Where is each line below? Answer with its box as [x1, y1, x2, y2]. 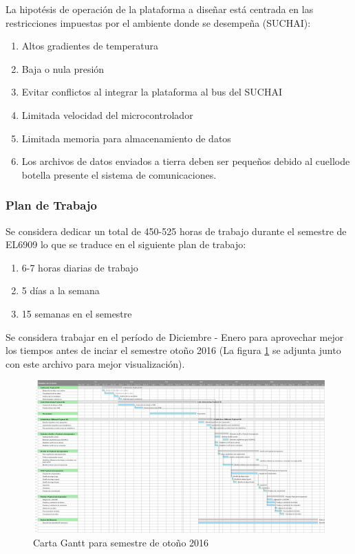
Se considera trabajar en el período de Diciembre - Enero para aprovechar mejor [6, 329, 344, 344]
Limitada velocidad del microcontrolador [21, 107, 193, 122]
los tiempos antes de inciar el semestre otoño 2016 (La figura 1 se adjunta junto [6, 343, 341, 357]
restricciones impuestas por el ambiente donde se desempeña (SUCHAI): [6, 15, 311, 30]
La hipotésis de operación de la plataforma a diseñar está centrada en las [6, 2, 314, 16]
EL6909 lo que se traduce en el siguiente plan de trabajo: [6, 237, 246, 252]
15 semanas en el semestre [21, 306, 132, 320]
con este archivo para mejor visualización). [6, 356, 185, 370]
